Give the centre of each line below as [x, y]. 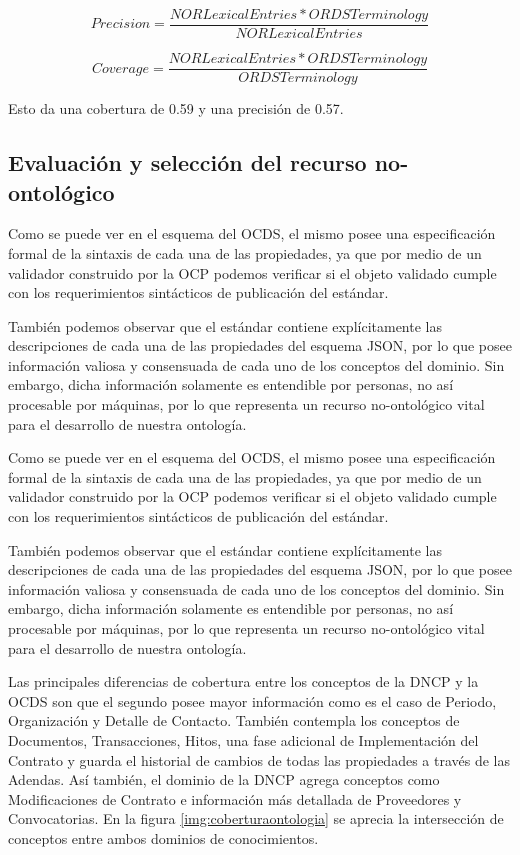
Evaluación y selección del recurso [187, 162]
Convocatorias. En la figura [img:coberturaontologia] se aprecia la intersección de [256, 818]
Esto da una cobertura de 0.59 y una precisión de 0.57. [176, 108]
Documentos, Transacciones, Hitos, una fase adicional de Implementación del [243, 739]
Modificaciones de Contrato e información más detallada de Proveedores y [235, 798]
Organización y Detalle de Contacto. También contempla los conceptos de [234, 720]
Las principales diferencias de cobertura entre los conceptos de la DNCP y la [243, 681]
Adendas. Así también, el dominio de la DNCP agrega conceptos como [224, 779]
